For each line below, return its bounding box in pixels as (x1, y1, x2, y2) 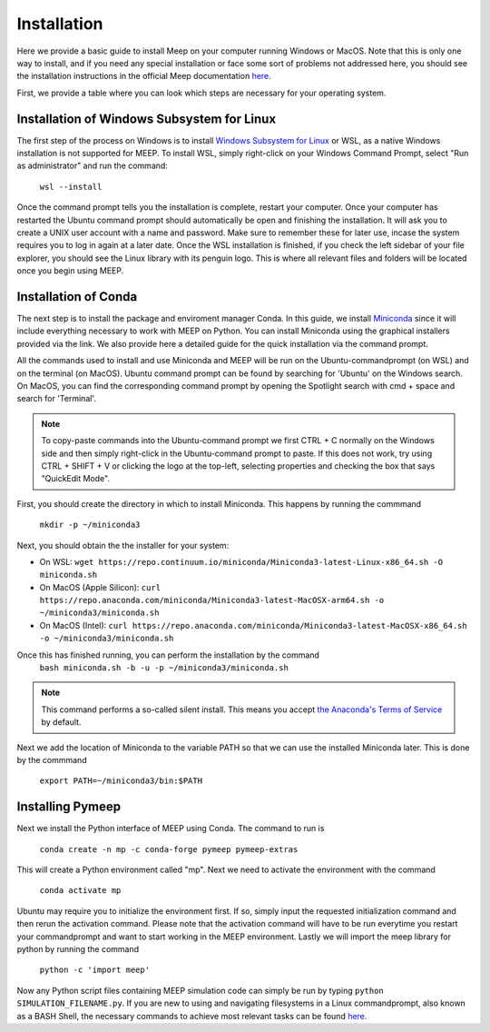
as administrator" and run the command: (16, 160, 168, 172)
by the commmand (16, 754, 87, 765)
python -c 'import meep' (39, 965, 150, 976)
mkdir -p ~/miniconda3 (39, 520, 141, 531)
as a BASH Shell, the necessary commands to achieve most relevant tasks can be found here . (16, 1010, 367, 1021)
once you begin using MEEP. (16, 265, 124, 276)
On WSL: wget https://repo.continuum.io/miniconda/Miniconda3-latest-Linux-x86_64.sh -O (39, 556, 444, 567)
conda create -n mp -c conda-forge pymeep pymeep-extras (39, 844, 299, 854)
